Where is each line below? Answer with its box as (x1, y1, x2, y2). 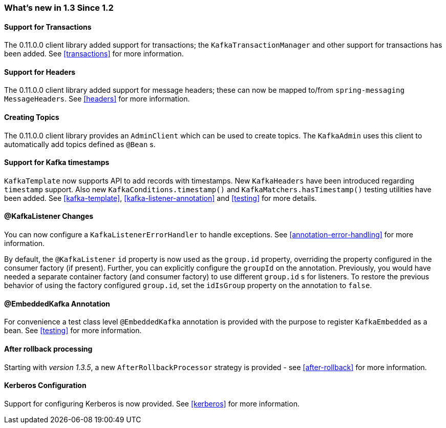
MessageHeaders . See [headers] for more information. (4, 94, 190, 104)
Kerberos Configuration (4, 381, 87, 390)
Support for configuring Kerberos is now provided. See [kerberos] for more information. (4, 399, 300, 408)
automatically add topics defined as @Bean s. (4, 139, 156, 149)
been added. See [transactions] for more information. (4, 49, 184, 58)
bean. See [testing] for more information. (4, 326, 142, 335)
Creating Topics (4, 113, 59, 122)
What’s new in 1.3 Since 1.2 (4, 3, 114, 13)
